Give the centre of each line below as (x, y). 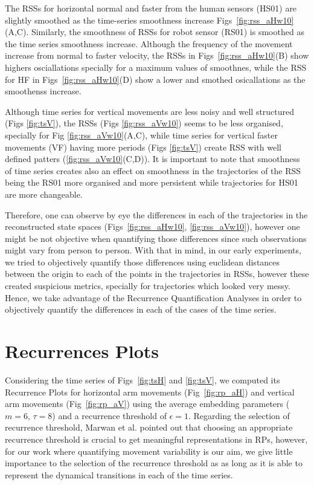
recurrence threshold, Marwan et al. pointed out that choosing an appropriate (149, 427)
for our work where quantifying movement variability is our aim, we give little (149, 451)
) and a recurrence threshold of (109, 415)
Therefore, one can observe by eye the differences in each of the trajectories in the (156, 214)
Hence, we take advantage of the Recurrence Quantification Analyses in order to (153, 297)
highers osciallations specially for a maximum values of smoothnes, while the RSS (156, 67)
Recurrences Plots (82, 351)
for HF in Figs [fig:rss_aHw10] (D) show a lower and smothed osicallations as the (155, 79)
